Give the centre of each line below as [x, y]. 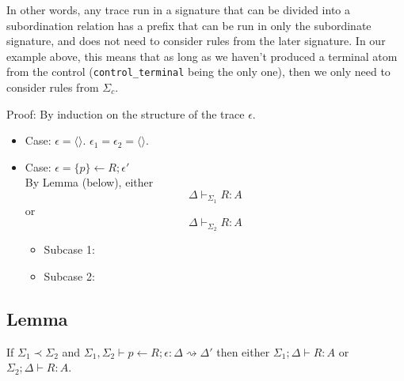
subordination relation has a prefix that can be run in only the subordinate [189, 25]
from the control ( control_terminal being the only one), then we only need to [198, 72]
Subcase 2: [69, 275]
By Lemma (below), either [89, 182]
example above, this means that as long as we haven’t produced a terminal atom [202, 56]
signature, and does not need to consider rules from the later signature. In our [196, 41]
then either [243, 351]
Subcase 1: [69, 249]
